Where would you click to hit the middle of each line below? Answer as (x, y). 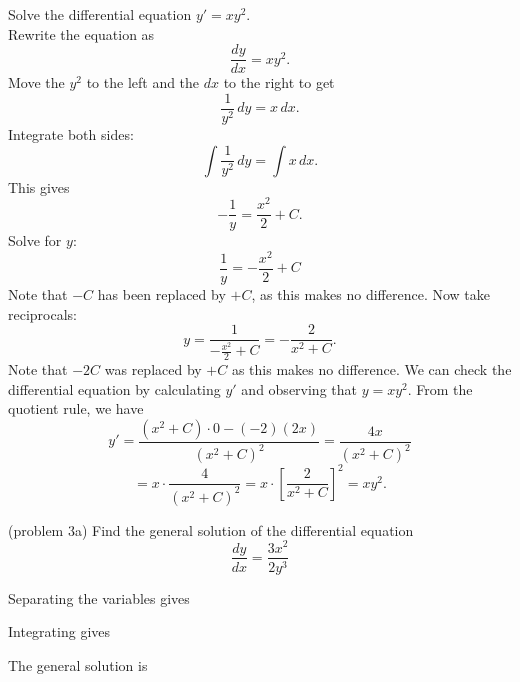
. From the (440, 388)
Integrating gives (59, 631)
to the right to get (279, 82)
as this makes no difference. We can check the (371, 369)
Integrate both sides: (71, 133)
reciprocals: (42, 313)
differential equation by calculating (114, 388)
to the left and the (143, 82)
